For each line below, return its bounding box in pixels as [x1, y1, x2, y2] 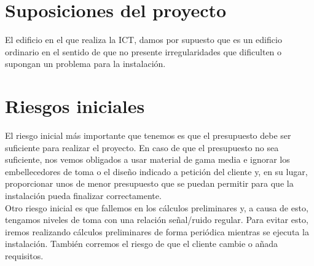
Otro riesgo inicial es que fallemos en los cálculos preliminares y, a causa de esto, [5, 201, 308, 214]
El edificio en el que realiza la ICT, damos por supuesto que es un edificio [5, 33, 282, 46]
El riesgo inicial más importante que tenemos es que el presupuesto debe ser [5, 129, 291, 142]
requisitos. [5, 249, 44, 262]
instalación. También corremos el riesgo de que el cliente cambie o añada [5, 237, 278, 250]
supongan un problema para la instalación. [5, 57, 166, 70]
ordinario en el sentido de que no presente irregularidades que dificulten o [5, 45, 282, 58]
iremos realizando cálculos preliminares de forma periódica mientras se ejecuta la [5, 225, 309, 238]
